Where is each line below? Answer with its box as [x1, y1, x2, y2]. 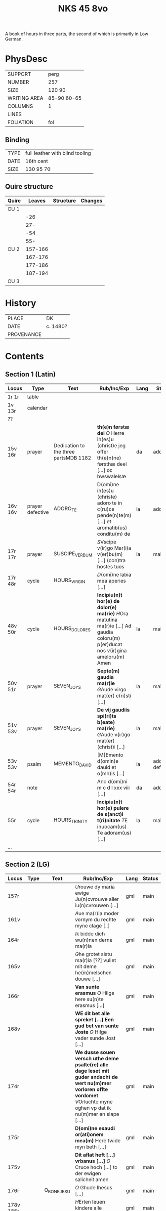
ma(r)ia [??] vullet [75, 957, 116, 963]
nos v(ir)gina [97, 647, 127, 654]
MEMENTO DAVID [53, 760, 92, 768]
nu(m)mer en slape [75, 1110, 120, 1117]
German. [5, 36, 23, 42]
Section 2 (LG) [5, 860, 50, 869]
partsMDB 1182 [53, 454, 91, 461]
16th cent [25, 158, 48, 165]
